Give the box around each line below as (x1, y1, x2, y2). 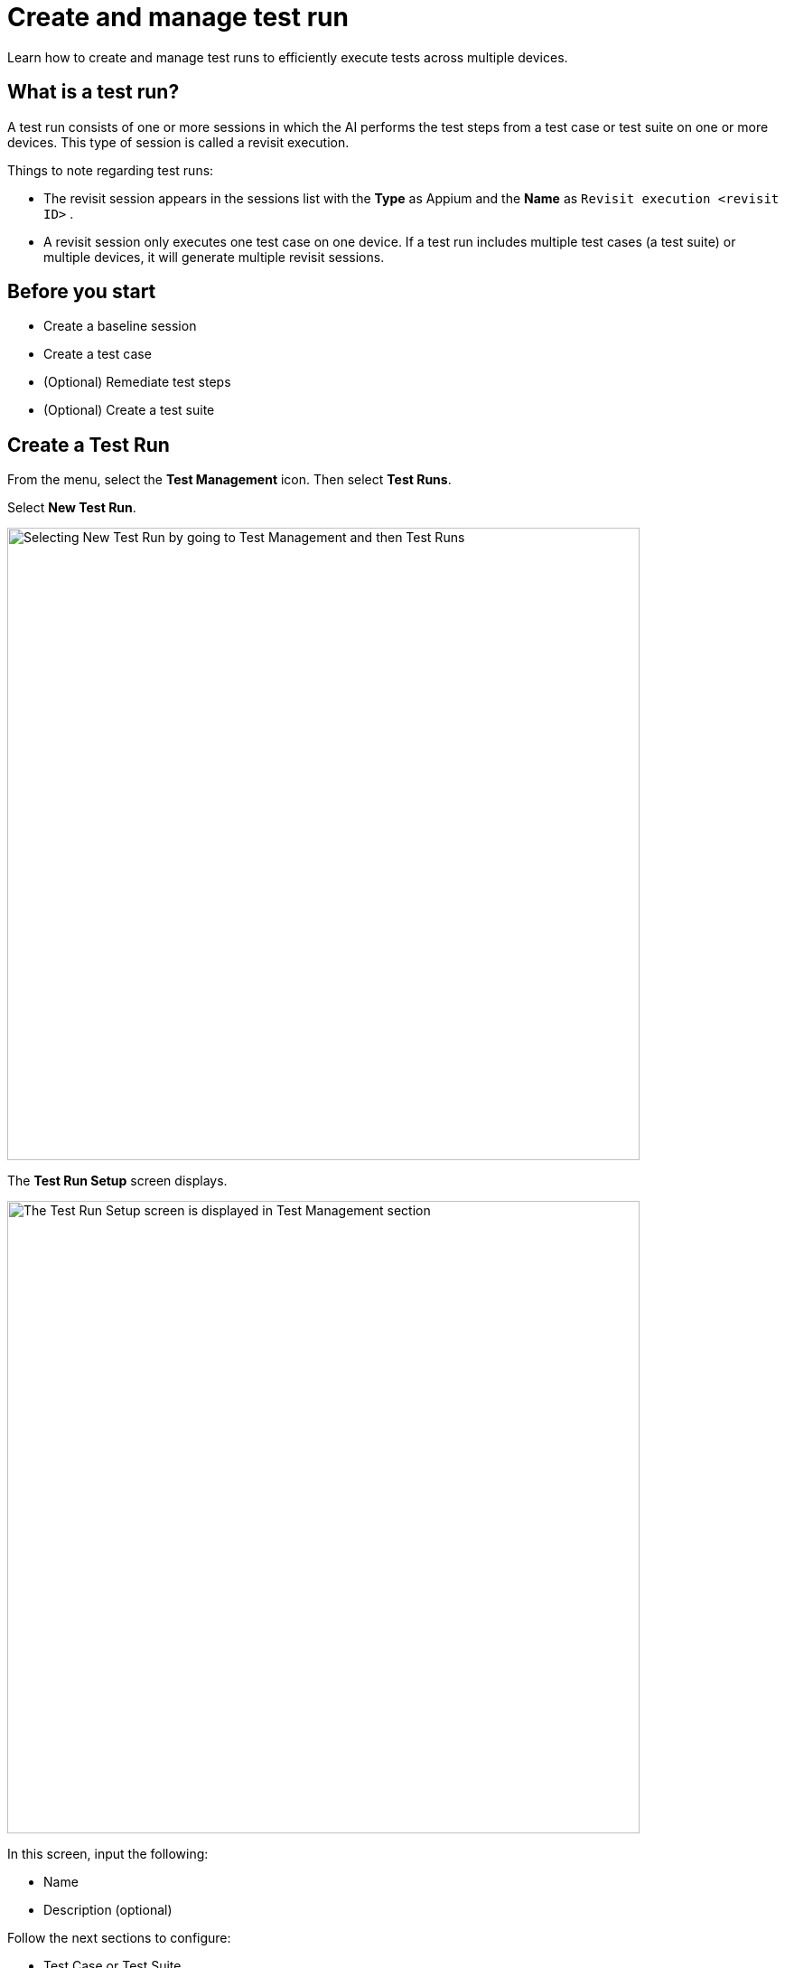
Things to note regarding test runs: (7, 162, 214, 178)
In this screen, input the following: (7, 1846, 209, 1862)
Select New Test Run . (7, 500, 136, 516)
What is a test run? (7, 80, 180, 104)
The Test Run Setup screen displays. (7, 1173, 228, 1189)
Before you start (7, 280, 156, 304)
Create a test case (43, 346, 152, 362)
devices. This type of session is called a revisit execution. (7, 134, 350, 150)
